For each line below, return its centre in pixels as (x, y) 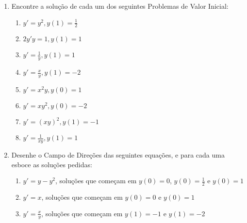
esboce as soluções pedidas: (52, 164)
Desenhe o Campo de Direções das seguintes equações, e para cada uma (118, 154)
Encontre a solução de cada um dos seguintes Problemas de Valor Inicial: (120, 6)
